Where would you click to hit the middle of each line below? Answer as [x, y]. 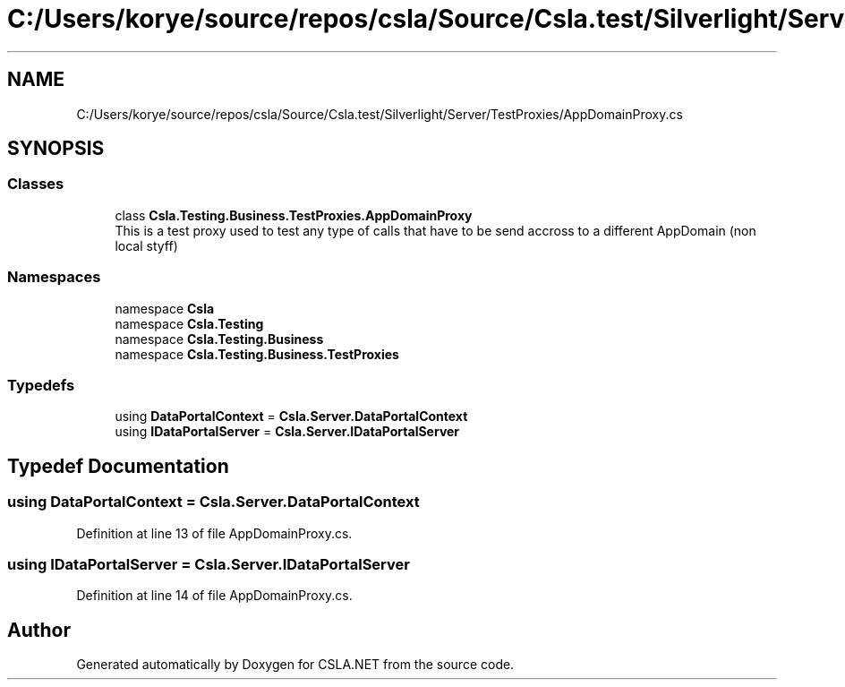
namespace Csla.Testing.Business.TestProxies [257, 354]
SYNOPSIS [56, 149]
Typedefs [41, 385]
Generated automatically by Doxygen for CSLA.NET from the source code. [295, 665]
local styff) [146, 245]
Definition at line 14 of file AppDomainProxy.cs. [214, 596]
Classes [36, 184]
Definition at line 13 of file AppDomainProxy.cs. [214, 533]
